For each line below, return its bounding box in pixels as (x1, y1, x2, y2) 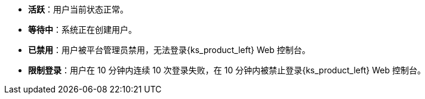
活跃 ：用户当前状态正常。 (28, 4, 128, 14)
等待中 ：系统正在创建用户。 (28, 24, 137, 35)
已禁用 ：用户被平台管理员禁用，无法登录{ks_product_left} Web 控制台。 (28, 45, 310, 55)
